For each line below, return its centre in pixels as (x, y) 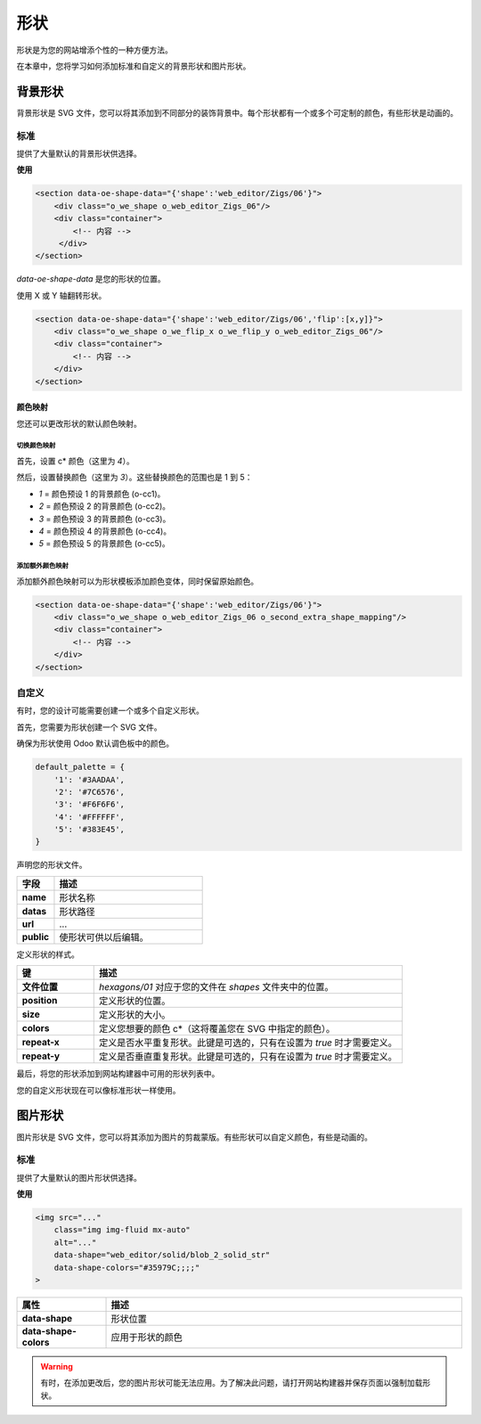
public (35, 937)
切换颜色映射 (36, 446)
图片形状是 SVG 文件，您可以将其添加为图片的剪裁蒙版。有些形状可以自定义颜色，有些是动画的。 (195, 1137)
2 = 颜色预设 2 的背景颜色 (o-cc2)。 (105, 506)
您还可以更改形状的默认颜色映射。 (79, 423)
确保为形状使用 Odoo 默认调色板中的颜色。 (95, 743)
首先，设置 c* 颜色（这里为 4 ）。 (75, 461)
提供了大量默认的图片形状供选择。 (79, 1177)
